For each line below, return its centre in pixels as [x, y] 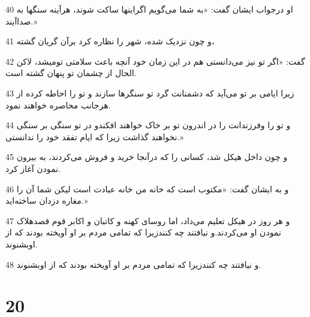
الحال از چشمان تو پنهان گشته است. [71, 73]
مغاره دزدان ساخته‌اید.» [47, 200]
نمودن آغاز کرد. [33, 168]
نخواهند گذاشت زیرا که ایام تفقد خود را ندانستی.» [94, 136]
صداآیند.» [22, 21]
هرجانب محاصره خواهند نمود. [58, 105]
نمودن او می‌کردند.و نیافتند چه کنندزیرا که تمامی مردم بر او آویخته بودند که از [143, 232]
